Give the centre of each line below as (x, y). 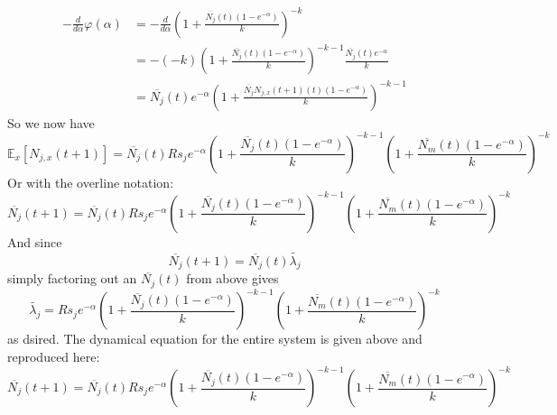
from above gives (232, 278)
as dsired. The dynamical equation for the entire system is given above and (215, 339)
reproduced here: (54, 356)
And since (35, 241)
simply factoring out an (72, 278)
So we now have (51, 122)
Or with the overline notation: (91, 182)
